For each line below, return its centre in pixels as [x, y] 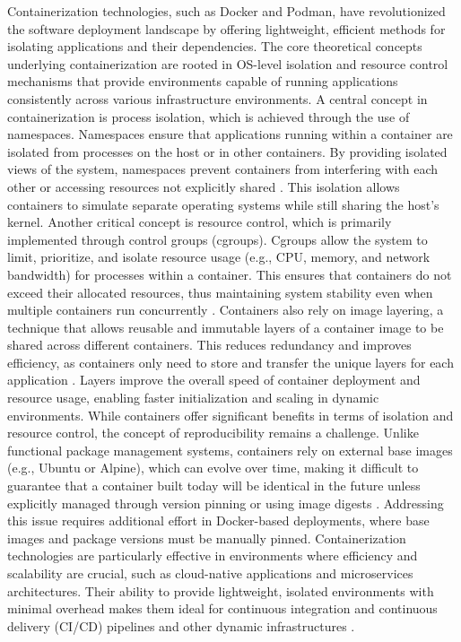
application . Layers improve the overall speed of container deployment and [214, 380]
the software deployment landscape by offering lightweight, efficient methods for [226, 28]
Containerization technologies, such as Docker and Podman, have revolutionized [226, 11]
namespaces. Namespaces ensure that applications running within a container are [230, 134]
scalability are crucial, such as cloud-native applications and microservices [210, 573]
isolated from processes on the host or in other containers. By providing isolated [227, 151]
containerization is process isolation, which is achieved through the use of [209, 116]
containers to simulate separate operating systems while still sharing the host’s [223, 204]
